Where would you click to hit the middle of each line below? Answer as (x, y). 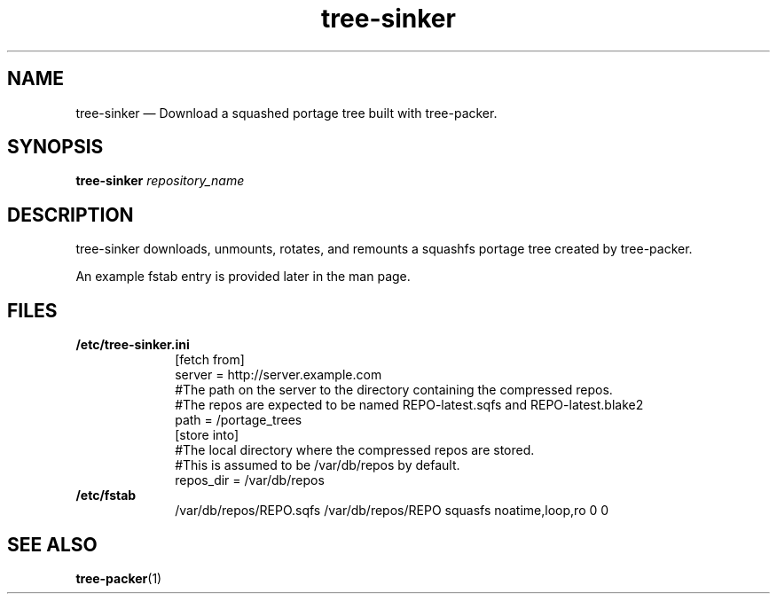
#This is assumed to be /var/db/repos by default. (318, 465)
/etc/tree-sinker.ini (133, 345)
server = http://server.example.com (279, 375)
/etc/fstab (106, 496)
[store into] (207, 435)
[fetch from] (210, 360)
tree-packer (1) (119, 578)
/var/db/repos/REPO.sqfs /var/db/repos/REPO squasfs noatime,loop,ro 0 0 (392, 511)
